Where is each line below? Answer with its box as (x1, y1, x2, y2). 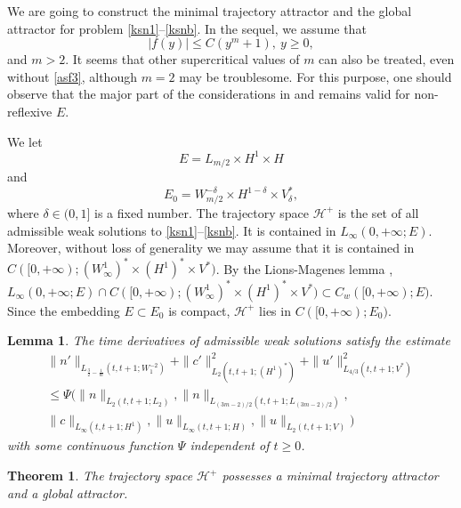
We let (7, 132, 43, 150)
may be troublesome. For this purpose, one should (179, 67, 452, 85)
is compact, (168, 301, 230, 319)
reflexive (7, 101, 53, 120)
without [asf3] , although (7, 67, 137, 85)
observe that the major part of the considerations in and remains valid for (7, 85, 410, 103)
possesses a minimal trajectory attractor (222, 466, 439, 484)
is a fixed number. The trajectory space (94, 203, 310, 222)
